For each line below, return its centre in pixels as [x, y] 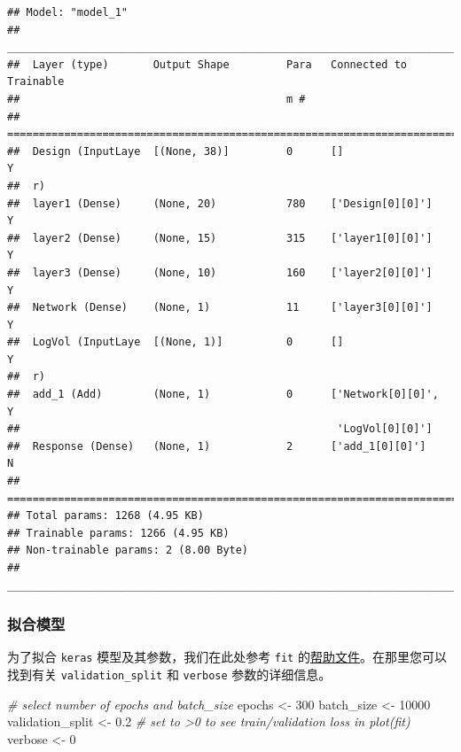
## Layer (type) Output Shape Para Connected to [207, 64]
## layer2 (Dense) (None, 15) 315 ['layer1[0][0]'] [220, 238]
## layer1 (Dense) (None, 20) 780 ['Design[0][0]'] [220, 203]
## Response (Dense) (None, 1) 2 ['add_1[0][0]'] [217, 446]
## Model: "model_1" [68, 12]
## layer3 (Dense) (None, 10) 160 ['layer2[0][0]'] [220, 272]
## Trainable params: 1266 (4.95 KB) [118, 533]
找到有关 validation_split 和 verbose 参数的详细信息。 [169, 674]
